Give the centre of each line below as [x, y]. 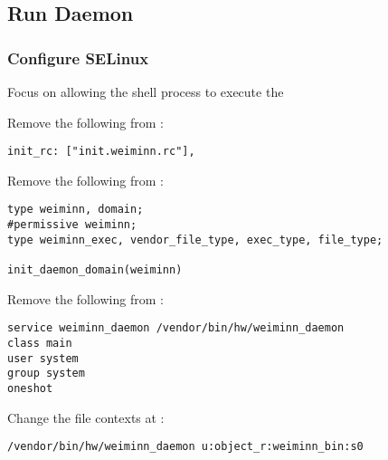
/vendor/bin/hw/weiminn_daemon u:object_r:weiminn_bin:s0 [185, 447]
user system [43, 358]
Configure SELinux [78, 57]
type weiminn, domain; [76, 210]
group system [46, 374]
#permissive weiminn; [72, 225]
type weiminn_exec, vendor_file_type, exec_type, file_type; [195, 240]
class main [40, 343]
